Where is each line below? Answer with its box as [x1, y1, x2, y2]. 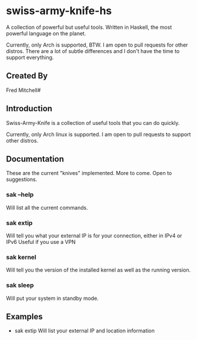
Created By [6, 71, 48, 81]
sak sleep [6, 281, 34, 289]
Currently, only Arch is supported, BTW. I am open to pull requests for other [6, 41, 188, 48]
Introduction [6, 104, 53, 114]
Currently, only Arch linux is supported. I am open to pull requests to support [6, 131, 191, 138]
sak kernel [6, 253, 37, 261]
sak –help [6, 190, 34, 199]
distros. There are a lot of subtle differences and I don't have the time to [6, 47, 180, 54]
